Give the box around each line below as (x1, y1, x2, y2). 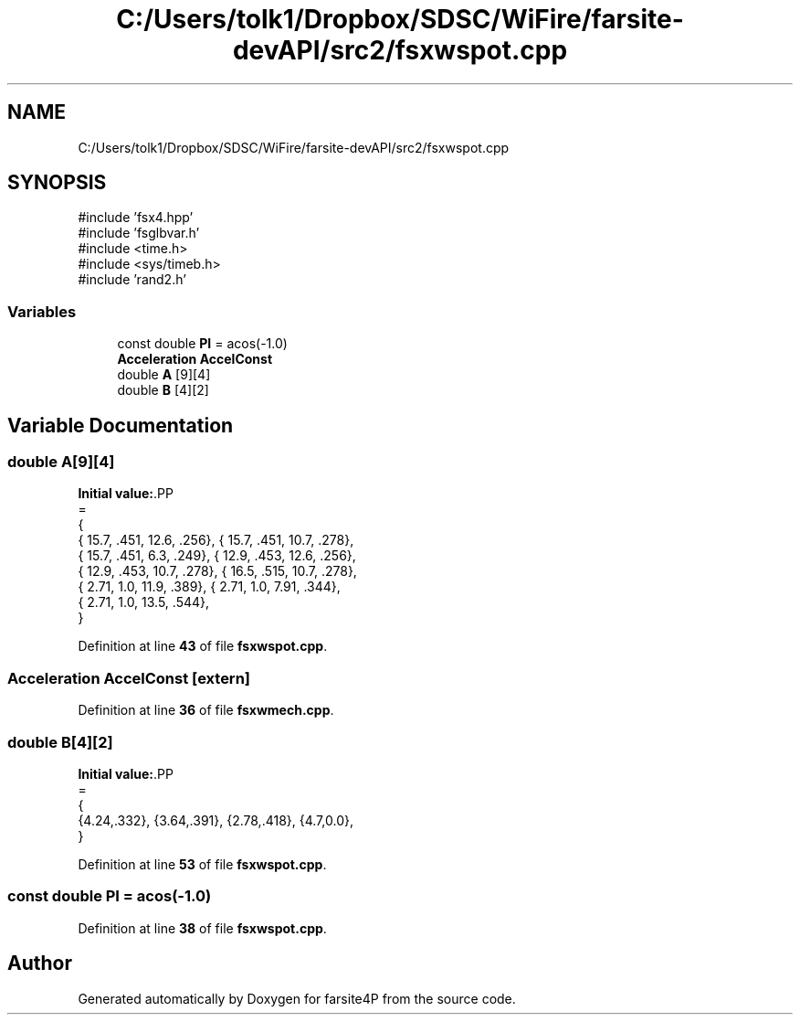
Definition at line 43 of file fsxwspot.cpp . (78, 638, 328, 655)
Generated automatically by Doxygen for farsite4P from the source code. (78, 990, 516, 1006)
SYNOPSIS (7, 171, 107, 195)
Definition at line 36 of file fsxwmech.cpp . (78, 702, 334, 719)
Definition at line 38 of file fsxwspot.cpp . (78, 920, 327, 936)
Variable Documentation (7, 413, 234, 437)
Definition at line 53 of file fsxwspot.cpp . (78, 856, 327, 872)
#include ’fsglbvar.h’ (78, 225, 200, 241)
